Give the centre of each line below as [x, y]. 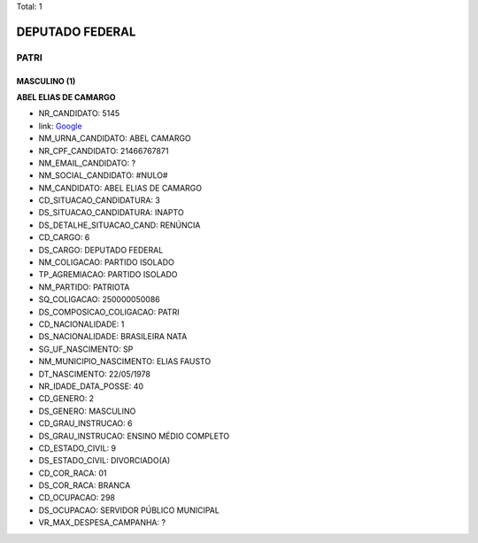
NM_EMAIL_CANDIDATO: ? [87, 163]
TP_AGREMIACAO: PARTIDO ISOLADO [108, 275]
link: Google [61, 126]
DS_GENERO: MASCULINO [87, 411]
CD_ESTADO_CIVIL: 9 [77, 448]
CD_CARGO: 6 [64, 237]
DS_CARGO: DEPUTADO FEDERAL [101, 250]
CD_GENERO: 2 [66, 399]
